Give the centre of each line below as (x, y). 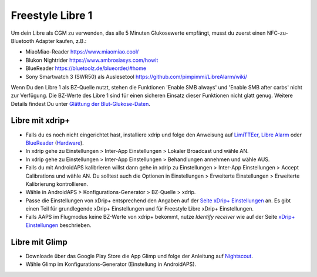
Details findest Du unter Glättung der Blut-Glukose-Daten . (81, 104)
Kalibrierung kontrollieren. (57, 184)
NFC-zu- (278, 33)
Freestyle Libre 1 (52, 15)
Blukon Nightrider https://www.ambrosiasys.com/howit (92, 60)
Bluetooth (23, 41)
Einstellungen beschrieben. (58, 225)
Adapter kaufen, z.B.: (61, 41)
